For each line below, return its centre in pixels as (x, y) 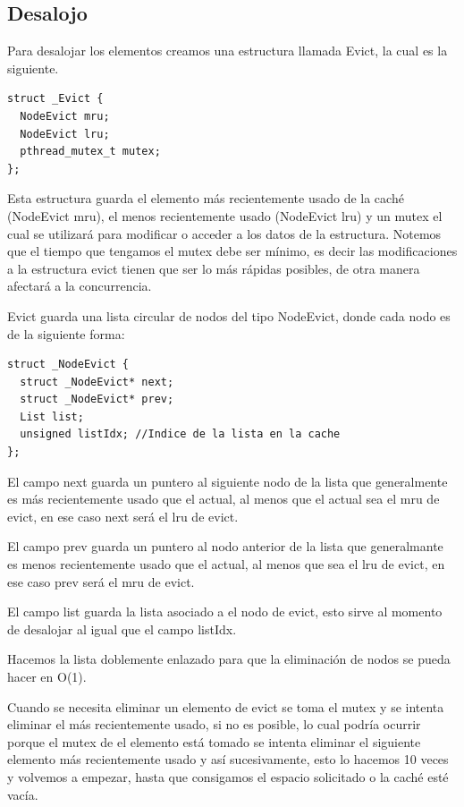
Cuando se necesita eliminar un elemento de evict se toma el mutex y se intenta (226, 706)
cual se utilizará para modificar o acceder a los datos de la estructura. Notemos (224, 233)
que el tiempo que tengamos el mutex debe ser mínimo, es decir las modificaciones (232, 251)
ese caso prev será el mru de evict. (101, 581)
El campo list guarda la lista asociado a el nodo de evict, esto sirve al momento (225, 612)
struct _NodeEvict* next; (97, 382)
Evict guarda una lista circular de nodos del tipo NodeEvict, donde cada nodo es (229, 315)
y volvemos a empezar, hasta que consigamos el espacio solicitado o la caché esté (228, 776)
